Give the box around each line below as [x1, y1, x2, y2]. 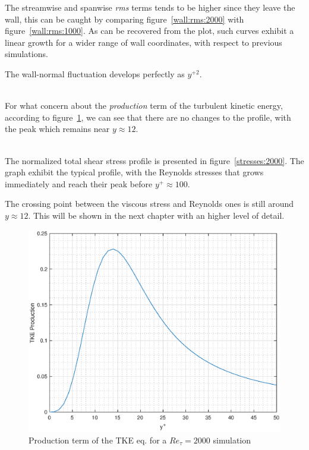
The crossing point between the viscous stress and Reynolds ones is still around [5, 197, 294, 210]
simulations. [5, 48, 48, 60]
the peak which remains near [5, 122, 110, 135]
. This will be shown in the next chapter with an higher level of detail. [28, 209, 285, 221]
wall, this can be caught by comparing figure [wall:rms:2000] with [5, 12, 244, 25]
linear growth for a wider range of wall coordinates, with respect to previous [5, 36, 282, 48]
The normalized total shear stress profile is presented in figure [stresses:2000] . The [5, 154, 304, 166]
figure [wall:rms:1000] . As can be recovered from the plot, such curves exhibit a [5, 24, 294, 37]
